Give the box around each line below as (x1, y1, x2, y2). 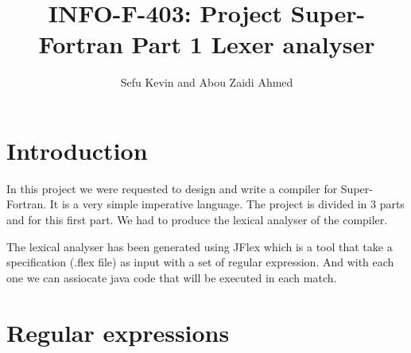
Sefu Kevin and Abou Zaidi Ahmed (120, 74, 293, 91)
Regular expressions (6, 316, 230, 348)
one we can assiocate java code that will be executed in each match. (6, 269, 337, 285)
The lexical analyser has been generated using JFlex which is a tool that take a (6, 238, 393, 254)
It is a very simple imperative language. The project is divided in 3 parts (49, 196, 405, 212)
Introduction (6, 134, 148, 166)
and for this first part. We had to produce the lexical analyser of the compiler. (6, 211, 388, 228)
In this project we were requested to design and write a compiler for (6, 180, 338, 196)
